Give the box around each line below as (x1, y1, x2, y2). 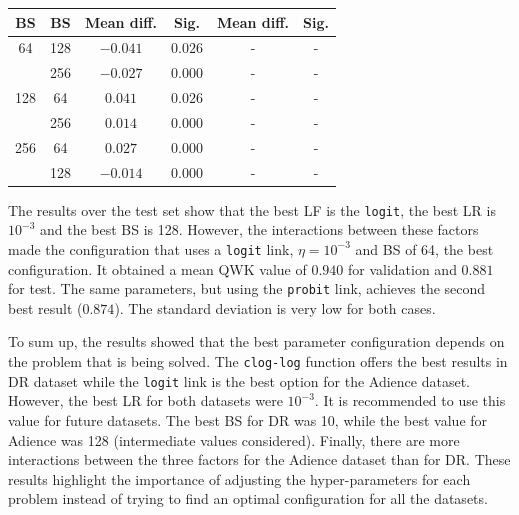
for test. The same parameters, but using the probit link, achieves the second (8, 278, 486, 299)
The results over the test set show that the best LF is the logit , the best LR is (8, 199, 496, 220)
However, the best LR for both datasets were (8, 390, 283, 411)
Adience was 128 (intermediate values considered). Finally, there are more (8, 429, 460, 450)
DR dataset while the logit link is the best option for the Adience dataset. (8, 370, 470, 391)
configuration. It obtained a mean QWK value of (8, 258, 307, 279)
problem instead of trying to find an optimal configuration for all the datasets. (8, 488, 488, 509)
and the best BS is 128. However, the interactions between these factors (39, 219, 479, 240)
